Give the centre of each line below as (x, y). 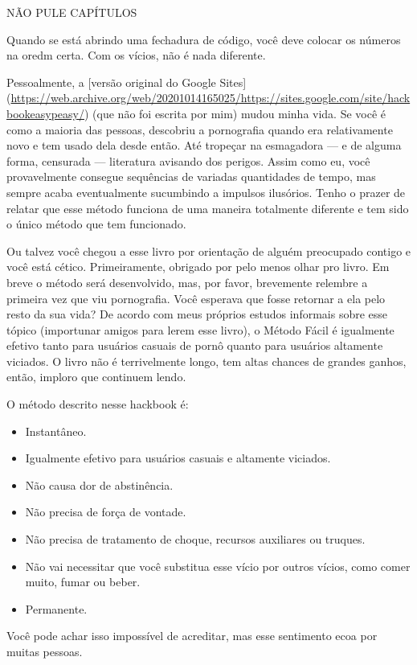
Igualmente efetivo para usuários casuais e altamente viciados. (178, 458)
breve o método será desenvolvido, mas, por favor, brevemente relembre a (187, 282)
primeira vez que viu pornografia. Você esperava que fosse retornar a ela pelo (196, 298)
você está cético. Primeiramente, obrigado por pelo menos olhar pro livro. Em (198, 267)
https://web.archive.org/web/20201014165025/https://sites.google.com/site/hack (211, 98)
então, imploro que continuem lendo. (96, 377)
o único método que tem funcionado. (96, 224)
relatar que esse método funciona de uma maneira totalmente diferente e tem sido (208, 208)
